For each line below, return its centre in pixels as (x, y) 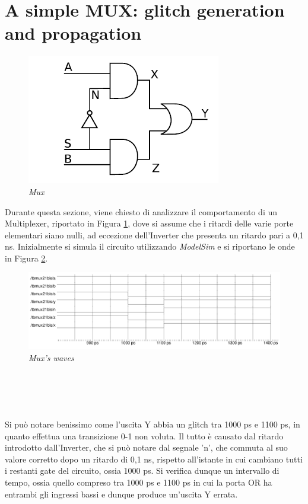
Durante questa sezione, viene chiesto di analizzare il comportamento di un (141, 211)
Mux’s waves (51, 358)
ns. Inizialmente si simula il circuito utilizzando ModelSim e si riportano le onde (150, 246)
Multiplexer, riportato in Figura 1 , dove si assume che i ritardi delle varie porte (149, 223)
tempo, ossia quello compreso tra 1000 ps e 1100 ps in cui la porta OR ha (139, 482)
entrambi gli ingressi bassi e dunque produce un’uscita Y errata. (121, 494)
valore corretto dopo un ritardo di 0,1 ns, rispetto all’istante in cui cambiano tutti (154, 459)
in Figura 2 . (26, 258)
